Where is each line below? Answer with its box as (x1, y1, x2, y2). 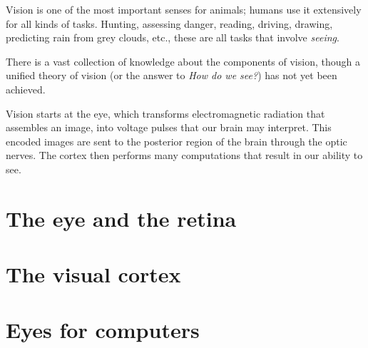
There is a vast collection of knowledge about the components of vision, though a (6, 53, 360, 68)
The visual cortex (6, 260, 181, 289)
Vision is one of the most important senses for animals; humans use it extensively (6, 2, 362, 16)
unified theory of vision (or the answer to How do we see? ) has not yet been (6, 68, 337, 83)
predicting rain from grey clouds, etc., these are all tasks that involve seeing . (6, 30, 339, 45)
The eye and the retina (6, 203, 237, 232)
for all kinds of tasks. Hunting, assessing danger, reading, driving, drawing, (6, 16, 333, 31)
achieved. (6, 81, 46, 96)
